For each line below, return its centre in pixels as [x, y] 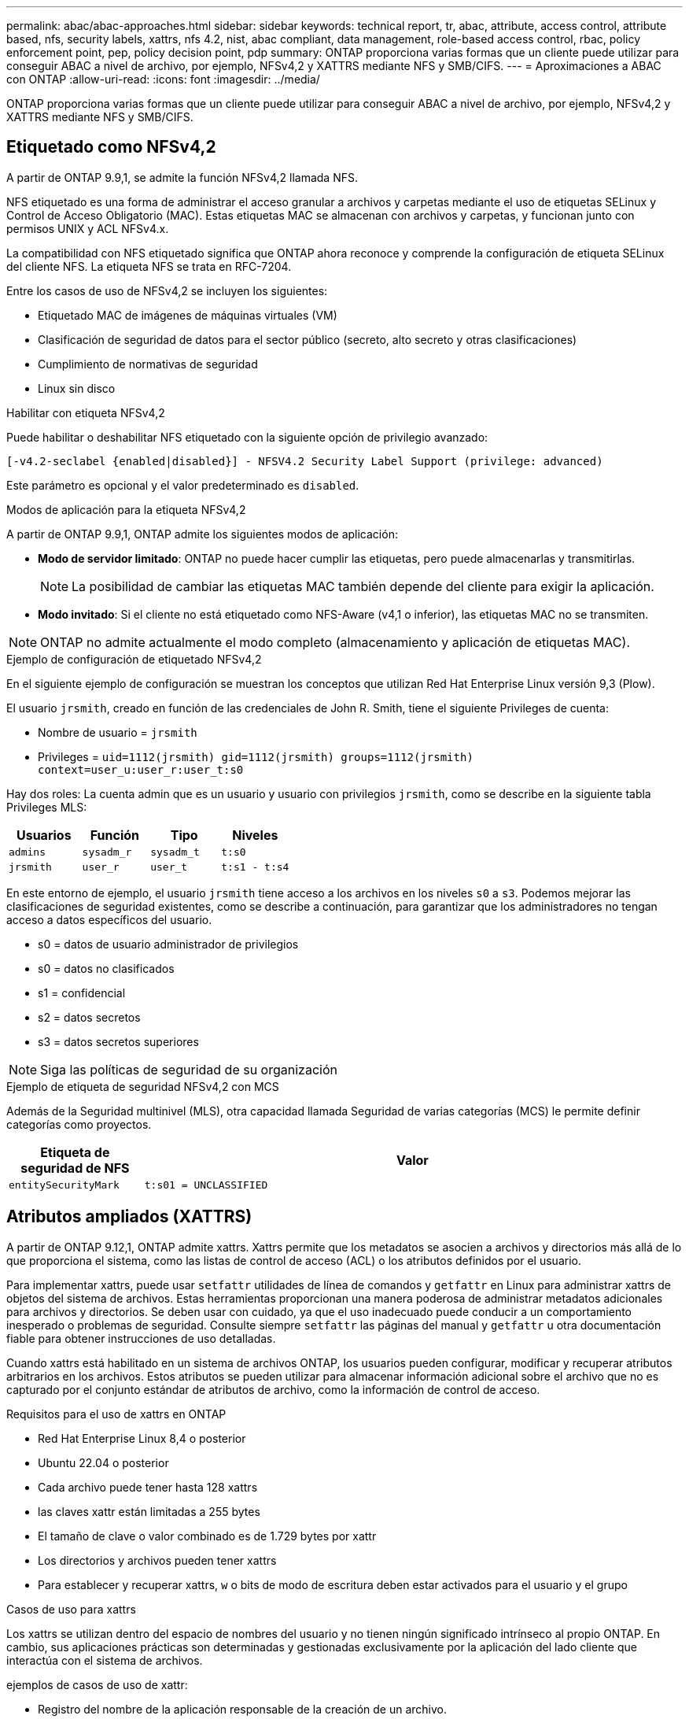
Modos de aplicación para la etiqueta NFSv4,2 [126, 509]
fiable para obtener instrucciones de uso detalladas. [141, 1338]
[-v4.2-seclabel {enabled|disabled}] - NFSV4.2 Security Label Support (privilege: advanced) [305, 461]
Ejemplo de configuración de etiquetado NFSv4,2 [134, 659]
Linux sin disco [77, 388]
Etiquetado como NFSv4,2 [111, 147]
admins [27, 852]
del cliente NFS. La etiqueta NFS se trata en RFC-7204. [149, 266]
